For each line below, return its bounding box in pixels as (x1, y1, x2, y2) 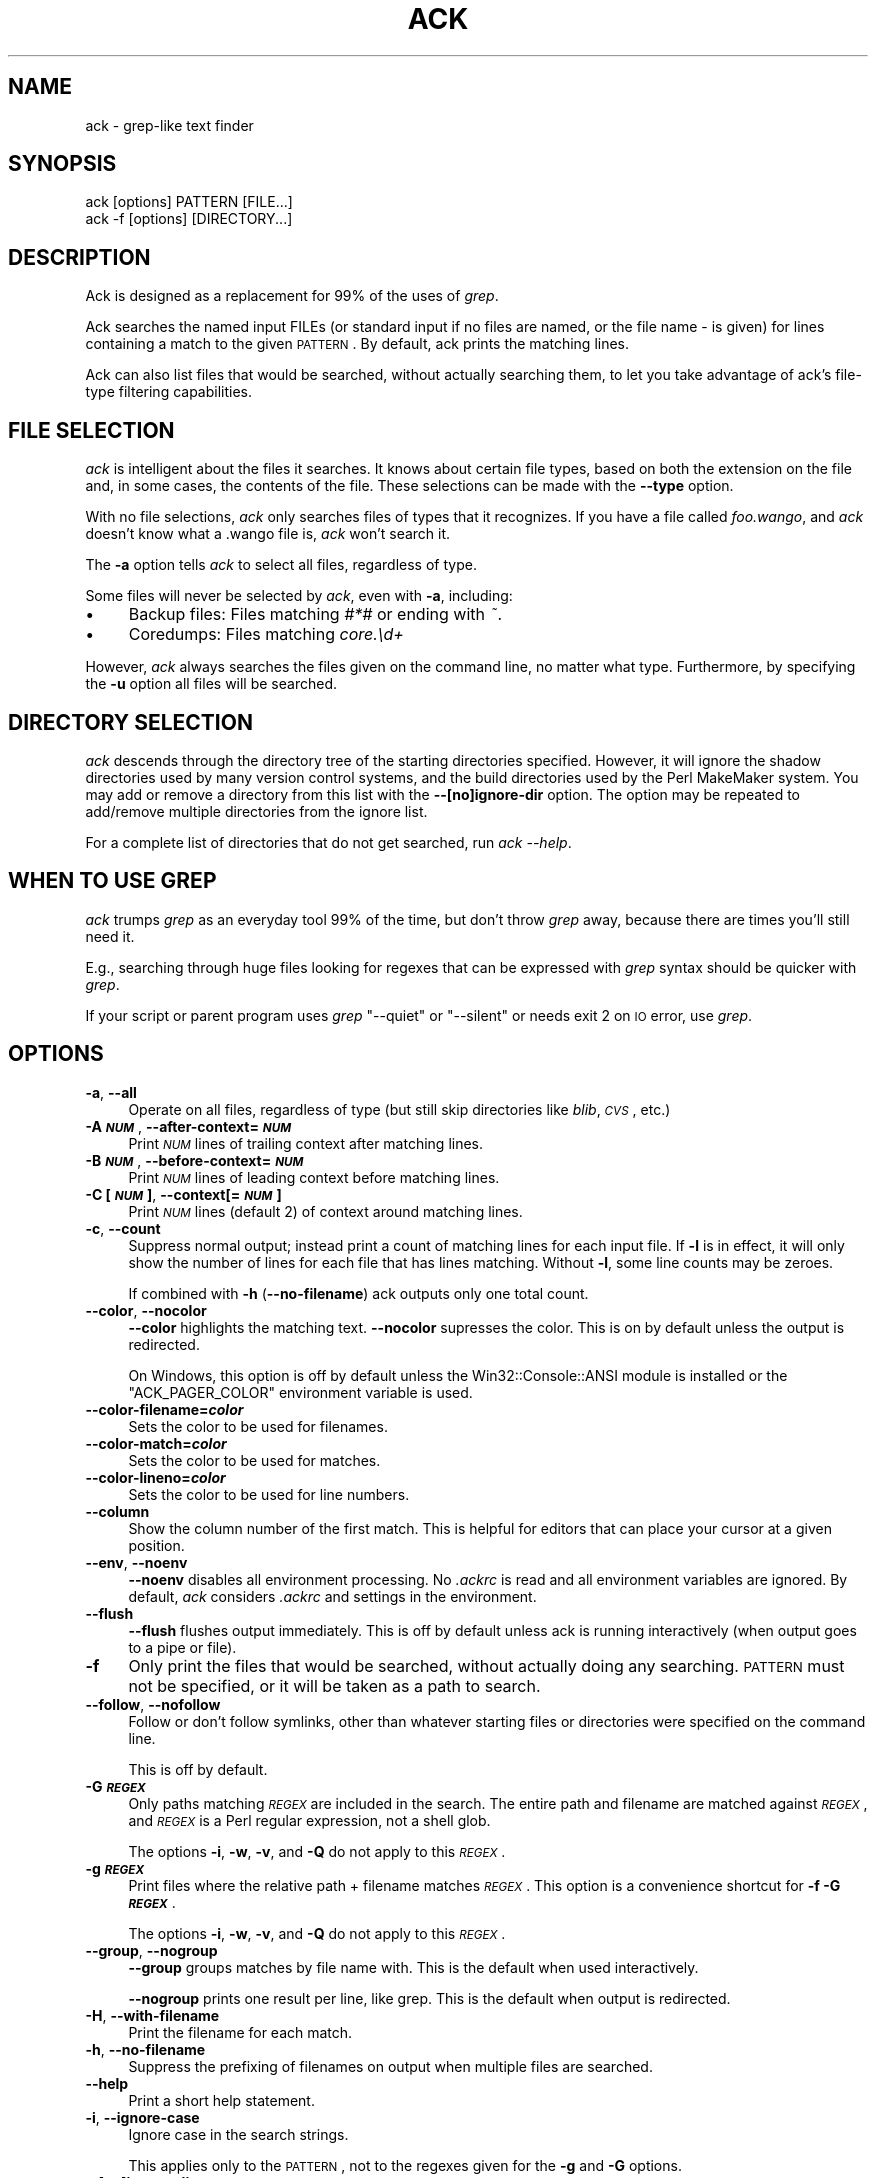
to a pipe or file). (128, 1638, 237, 1656)
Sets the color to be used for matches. (128, 1451, 381, 1469)
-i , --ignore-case (85, 2108, 200, 2126)
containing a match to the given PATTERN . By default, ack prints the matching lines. (85, 335, 630, 353)
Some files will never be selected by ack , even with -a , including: (85, 587, 513, 605)
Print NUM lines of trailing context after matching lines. (128, 1134, 484, 1152)
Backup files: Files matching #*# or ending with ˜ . (128, 604, 503, 625)
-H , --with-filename (85, 2006, 220, 2024)
